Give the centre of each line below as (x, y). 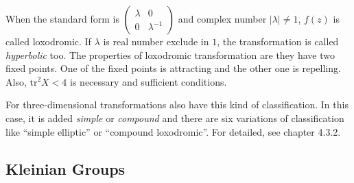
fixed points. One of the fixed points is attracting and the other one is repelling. (173, 68)
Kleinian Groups (66, 168)
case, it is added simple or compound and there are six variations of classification (175, 118)
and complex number (222, 19)
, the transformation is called (278, 41)
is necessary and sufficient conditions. (149, 81)
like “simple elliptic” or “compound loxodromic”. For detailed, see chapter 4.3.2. (173, 131)
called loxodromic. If (48, 41)
